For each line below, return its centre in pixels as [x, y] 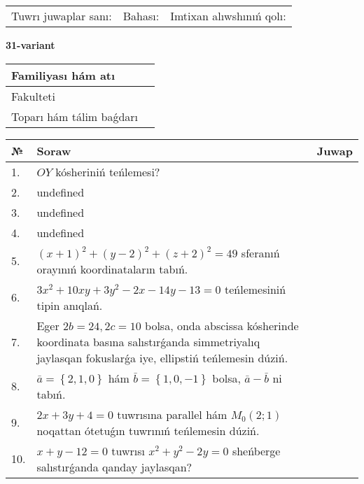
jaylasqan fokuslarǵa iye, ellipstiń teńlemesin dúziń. [162, 357]
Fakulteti [33, 96]
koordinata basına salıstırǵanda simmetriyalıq [148, 341]
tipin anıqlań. [70, 305]
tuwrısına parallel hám [172, 414]
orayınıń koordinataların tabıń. [112, 269]
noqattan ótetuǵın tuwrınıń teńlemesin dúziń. [148, 430]
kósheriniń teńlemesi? [108, 171]
